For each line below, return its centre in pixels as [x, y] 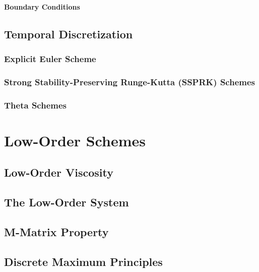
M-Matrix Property [56, 231]
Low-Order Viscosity [59, 172]
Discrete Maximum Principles [83, 261]
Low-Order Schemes [75, 140]
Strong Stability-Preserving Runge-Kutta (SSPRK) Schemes [129, 81]
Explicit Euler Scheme [50, 58]
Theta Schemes [35, 105]
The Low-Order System [67, 202]
